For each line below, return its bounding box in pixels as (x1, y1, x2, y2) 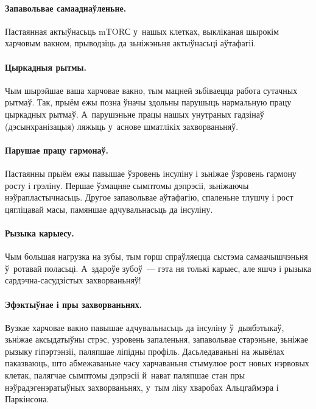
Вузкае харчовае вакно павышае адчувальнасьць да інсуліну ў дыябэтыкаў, (5, 321, 284, 333)
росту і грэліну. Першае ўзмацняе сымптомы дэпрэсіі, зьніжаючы (5, 179, 249, 191)
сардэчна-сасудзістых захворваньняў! (5, 274, 141, 286)
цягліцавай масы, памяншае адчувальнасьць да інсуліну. (5, 202, 213, 215)
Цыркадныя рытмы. (5, 60, 87, 73)
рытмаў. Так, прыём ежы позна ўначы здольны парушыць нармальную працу (5, 96, 292, 108)
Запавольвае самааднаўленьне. (5, 1, 127, 14)
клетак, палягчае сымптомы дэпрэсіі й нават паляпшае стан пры (5, 369, 245, 382)
